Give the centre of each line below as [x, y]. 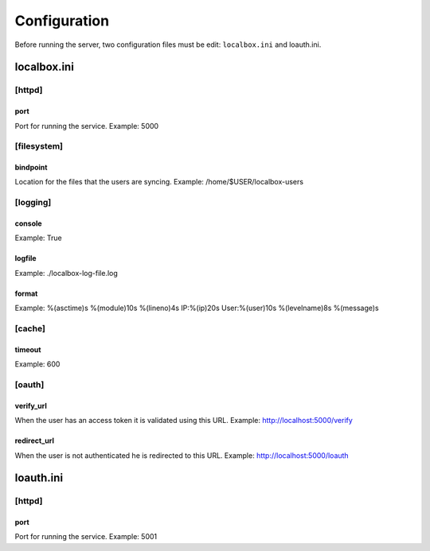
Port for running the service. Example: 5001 [86, 537]
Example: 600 [37, 364]
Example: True [39, 238]
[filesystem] [39, 146]
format [26, 293]
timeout [28, 349]
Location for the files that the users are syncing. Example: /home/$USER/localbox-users [159, 182]
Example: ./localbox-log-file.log [66, 273]
